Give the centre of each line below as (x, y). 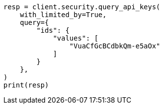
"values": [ (76, 38)
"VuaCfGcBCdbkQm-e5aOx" (115, 46)
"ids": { (53, 30)
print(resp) (26, 85)
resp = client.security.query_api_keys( (82, 7)
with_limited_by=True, (63, 15)
